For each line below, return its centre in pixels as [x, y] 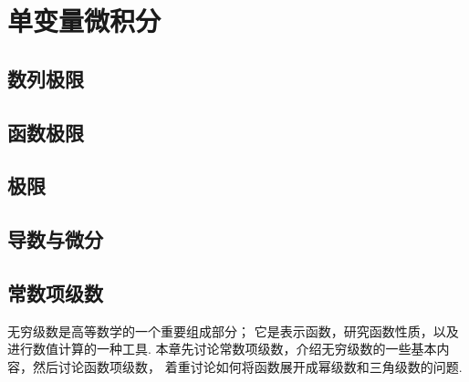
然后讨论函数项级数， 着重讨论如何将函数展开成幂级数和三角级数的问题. [247, 366]
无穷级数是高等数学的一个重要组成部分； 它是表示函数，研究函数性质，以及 [233, 330]
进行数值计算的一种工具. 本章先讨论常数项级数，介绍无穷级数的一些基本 [222, 349]
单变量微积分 [84, 21]
